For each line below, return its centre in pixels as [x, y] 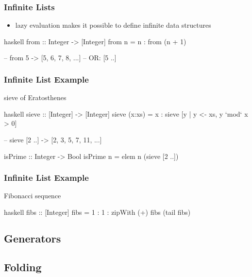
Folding [23, 267]
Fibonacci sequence [33, 196]
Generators [33, 238]
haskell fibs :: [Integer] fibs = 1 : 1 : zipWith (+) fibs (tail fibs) [97, 212]
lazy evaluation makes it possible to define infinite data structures [113, 25]
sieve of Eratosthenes [35, 97]
